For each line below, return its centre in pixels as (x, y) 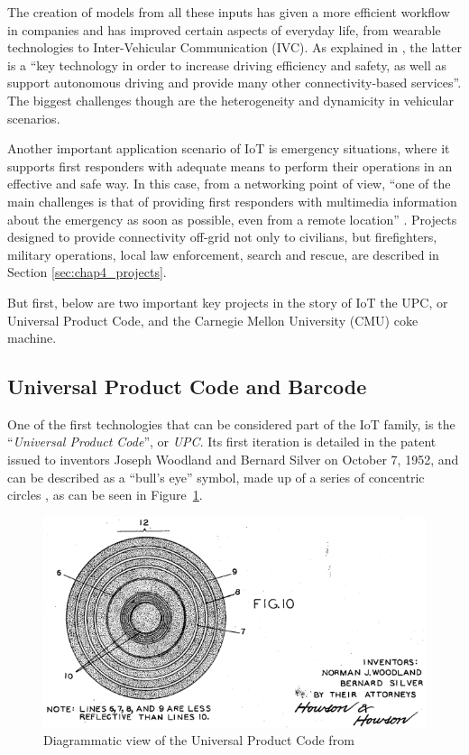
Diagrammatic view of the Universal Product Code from (199, 740)
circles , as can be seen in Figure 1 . (105, 495)
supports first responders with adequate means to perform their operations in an (230, 166)
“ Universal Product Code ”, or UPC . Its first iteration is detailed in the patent (222, 442)
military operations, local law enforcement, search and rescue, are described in (223, 254)
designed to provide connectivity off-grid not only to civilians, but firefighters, (222, 237)
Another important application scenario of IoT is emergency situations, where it (229, 148)
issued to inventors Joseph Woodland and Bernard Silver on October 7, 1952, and (233, 460)
